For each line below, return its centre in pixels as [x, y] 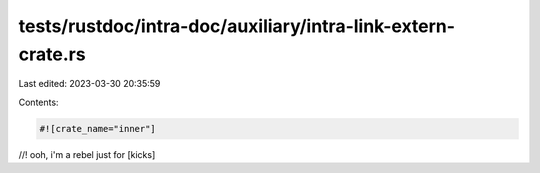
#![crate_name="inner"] [98, 128]
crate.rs [52, 54]
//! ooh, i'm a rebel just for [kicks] [87, 154]
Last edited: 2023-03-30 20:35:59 [89, 84]
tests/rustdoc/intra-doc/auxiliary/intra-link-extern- [236, 26]
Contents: [38, 102]
